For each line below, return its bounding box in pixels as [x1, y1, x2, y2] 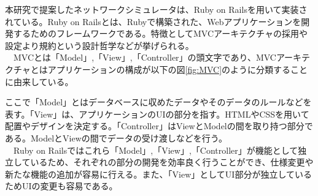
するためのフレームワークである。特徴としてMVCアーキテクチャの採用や [13, 27, 308, 40]
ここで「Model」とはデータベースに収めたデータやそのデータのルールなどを [5, 96, 312, 108]
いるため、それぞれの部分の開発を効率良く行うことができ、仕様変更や [30, 156, 314, 168]
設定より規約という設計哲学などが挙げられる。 [5, 39, 194, 51]
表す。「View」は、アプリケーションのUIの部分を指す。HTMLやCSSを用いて [5, 107, 309, 120]
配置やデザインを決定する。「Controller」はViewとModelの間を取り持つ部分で [5, 119, 313, 132]
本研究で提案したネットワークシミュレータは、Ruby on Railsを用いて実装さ [5, 3, 308, 15]
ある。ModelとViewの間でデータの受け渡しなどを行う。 [5, 131, 227, 144]
